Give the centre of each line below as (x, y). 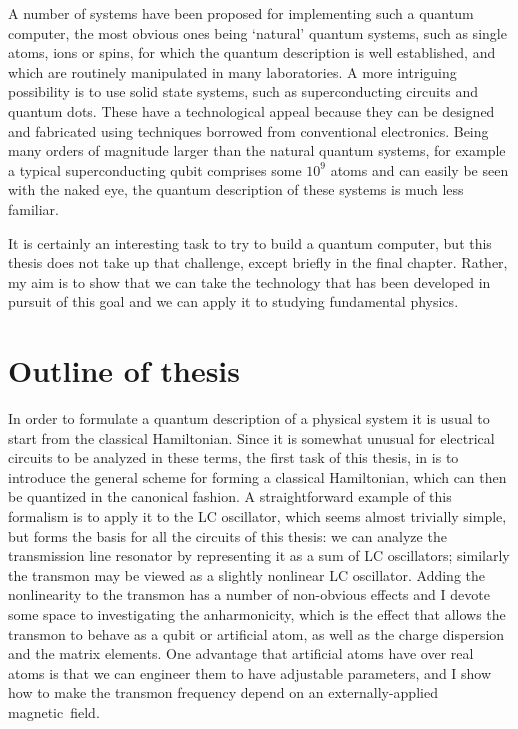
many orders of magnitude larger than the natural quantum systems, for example (257, 150)
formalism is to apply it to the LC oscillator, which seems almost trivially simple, (257, 516)
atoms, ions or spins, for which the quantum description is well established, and (252, 52)
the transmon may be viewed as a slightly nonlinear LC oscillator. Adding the (247, 574)
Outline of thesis (124, 370)
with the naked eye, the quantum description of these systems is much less (236, 189)
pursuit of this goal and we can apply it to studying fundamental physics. (233, 301)
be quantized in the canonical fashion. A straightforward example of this (230, 496)
